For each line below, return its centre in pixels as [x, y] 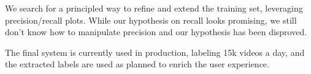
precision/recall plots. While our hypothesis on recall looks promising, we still [151, 20]
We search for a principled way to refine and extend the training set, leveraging [154, 8]
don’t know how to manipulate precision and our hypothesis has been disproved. [156, 32]
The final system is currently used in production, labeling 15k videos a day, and [155, 52]
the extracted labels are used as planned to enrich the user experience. [137, 64]
